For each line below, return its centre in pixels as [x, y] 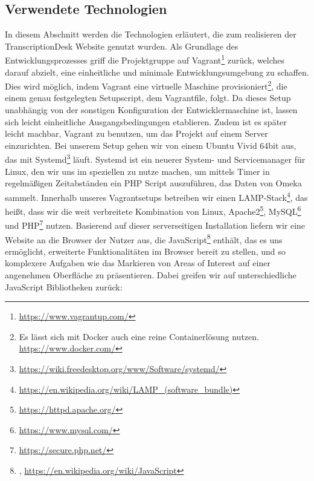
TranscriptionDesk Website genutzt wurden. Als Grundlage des [122, 46]
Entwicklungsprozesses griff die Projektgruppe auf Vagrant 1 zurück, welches [145, 59]
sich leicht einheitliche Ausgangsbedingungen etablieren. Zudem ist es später [146, 121]
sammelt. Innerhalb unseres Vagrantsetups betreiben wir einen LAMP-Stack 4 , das [156, 196]
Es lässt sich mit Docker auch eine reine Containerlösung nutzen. [139, 336]
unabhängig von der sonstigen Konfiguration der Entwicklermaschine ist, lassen [151, 110]
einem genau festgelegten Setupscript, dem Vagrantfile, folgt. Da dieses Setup [148, 98]
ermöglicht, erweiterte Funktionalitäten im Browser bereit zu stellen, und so [145, 251]
